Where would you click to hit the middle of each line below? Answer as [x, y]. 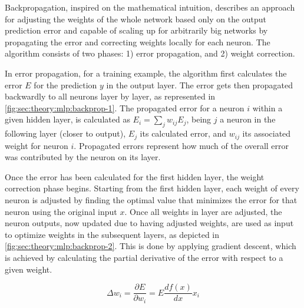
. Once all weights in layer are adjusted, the [203, 211]
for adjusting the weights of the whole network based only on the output [136, 19]
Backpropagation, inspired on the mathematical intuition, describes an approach [150, 7]
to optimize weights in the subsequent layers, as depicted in [112, 234]
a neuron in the [248, 119]
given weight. [29, 269]
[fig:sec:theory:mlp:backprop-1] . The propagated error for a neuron [125, 107]
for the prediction [65, 85]
